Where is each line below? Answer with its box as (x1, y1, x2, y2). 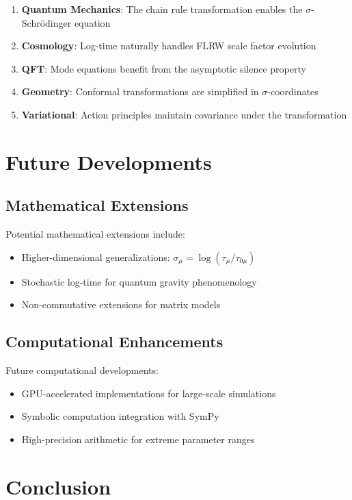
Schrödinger (21, 15, 72, 29)
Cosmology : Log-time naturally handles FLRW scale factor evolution (21, 38, 316, 53)
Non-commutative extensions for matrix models (21, 297, 221, 312)
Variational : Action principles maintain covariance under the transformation (21, 107, 347, 121)
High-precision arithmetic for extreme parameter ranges (21, 432, 255, 446)
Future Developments (5, 147, 212, 175)
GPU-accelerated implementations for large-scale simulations (21, 386, 276, 400)
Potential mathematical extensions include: (5, 227, 185, 241)
